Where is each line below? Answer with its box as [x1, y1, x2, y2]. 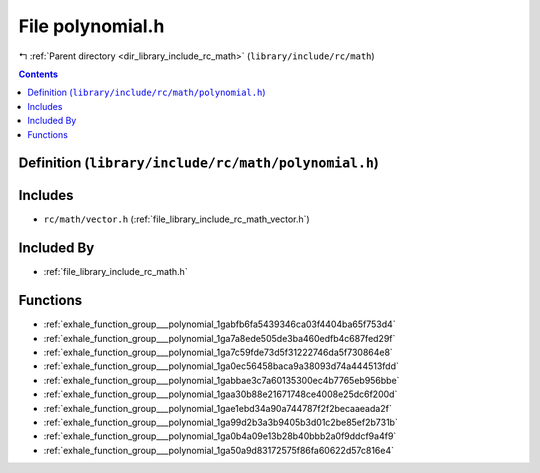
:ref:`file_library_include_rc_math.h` [43, 266, 189, 278]
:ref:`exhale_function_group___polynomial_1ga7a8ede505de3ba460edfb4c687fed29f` [43, 332, 396, 344]
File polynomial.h [18, 15, 165, 37]
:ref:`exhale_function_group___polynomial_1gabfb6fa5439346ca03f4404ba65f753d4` [43, 318, 396, 330]
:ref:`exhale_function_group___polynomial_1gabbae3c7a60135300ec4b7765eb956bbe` [43, 374, 400, 386]
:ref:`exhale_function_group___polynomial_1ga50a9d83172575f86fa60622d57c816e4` [43, 444, 395, 456]
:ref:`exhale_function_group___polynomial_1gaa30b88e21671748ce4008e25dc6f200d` [43, 388, 398, 400]
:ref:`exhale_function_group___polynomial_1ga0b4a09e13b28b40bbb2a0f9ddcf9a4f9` [43, 430, 397, 442]
